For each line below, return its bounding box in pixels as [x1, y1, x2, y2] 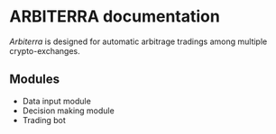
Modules [9, 72, 60, 87]
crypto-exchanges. [9, 45, 80, 56]
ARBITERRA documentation [9, 6, 221, 27]
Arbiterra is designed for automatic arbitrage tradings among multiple [9, 36, 268, 47]
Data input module [22, 95, 92, 106]
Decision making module [22, 105, 115, 116]
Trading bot [22, 114, 66, 125]
